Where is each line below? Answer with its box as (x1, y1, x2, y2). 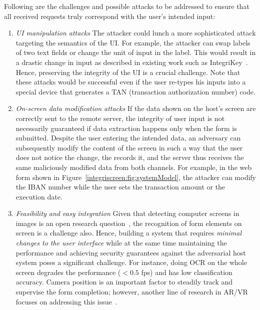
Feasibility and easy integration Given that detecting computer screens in (15, 208, 239, 218)
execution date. (15, 191, 62, 201)
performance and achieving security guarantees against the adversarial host (15, 247, 246, 257)
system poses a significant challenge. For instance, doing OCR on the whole (15, 257, 247, 267)
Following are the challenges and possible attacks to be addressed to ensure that (4, 1, 249, 11)
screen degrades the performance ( (15, 266, 121, 277)
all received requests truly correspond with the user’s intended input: (4, 10, 215, 21)
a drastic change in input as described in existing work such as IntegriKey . (15, 56, 248, 67)
